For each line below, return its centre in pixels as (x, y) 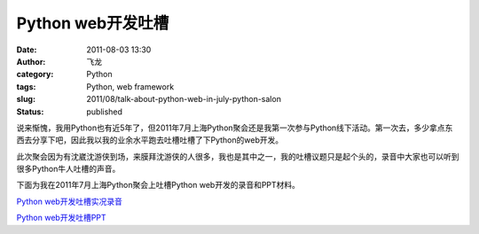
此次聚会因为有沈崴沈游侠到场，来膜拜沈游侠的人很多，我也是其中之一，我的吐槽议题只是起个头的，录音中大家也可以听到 (238, 156)
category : (35, 74)
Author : (31, 61)
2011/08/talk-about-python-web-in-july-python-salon (184, 99)
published (105, 112)
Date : (27, 50)
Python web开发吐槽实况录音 (70, 201)
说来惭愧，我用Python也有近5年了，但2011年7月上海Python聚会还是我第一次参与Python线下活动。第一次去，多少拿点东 (235, 128)
